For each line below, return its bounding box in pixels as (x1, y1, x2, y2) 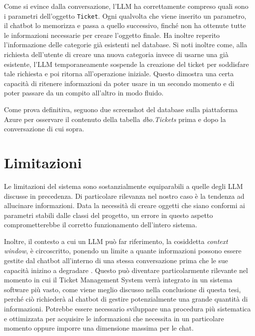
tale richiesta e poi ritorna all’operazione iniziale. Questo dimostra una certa (4, 68, 234, 79)
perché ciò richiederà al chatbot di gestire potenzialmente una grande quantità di (4, 294, 248, 304)
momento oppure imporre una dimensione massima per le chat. (4, 323, 194, 333)
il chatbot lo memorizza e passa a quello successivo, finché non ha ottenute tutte (4, 20, 246, 31)
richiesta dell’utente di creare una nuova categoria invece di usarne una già (4, 49, 228, 60)
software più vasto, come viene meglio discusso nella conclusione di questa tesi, (4, 284, 241, 294)
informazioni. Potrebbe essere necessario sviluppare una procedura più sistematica (4, 304, 251, 314)
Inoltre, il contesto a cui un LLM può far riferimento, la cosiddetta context (4, 236, 228, 246)
